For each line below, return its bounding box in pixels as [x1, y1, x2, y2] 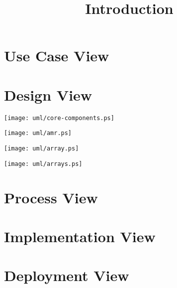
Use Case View [4, 45, 109, 66]
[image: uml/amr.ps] [4, 130, 72, 137]
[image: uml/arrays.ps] [4, 160, 83, 167]
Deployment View [4, 265, 129, 286]
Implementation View [4, 226, 156, 246]
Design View [4, 84, 92, 105]
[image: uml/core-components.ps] [4, 114, 114, 122]
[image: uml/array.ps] [4, 145, 79, 152]
